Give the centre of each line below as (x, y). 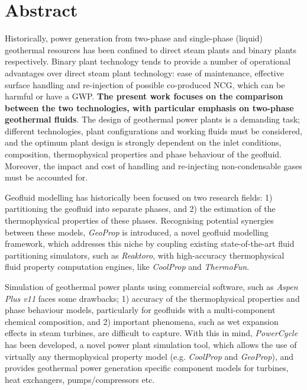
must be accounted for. (46, 177)
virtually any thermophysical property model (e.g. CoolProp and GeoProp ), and (149, 356)
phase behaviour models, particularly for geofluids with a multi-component (140, 310)
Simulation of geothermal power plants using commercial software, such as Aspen (151, 286)
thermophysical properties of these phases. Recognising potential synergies (139, 220)
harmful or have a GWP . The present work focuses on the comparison (144, 96)
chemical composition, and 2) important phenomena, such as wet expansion (142, 321)
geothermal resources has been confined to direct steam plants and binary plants (151, 49)
